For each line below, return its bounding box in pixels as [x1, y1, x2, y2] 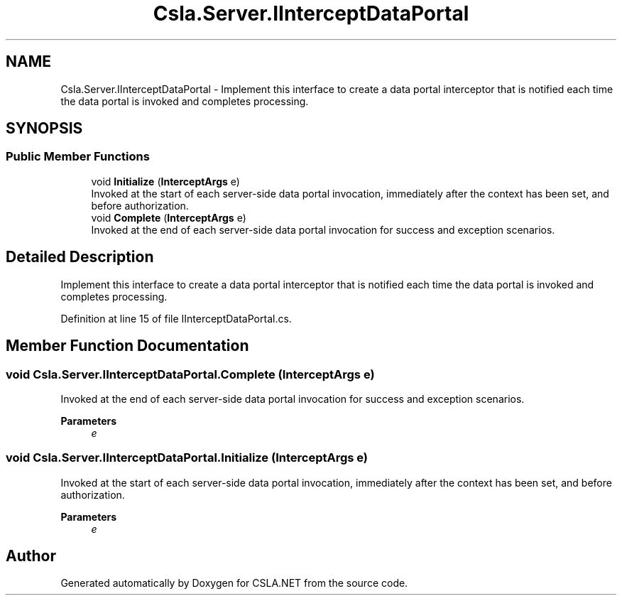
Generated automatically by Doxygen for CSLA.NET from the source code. [60, 577, 408, 590]
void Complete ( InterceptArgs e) [91, 211, 246, 224]
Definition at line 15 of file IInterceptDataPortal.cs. [60, 312, 292, 325]
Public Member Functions [6, 149, 150, 164]
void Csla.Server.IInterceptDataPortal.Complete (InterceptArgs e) [6, 367, 375, 381]
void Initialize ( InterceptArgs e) [91, 175, 240, 188]
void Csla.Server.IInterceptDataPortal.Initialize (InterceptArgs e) [6, 450, 368, 465]
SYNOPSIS [6, 119, 83, 138]
